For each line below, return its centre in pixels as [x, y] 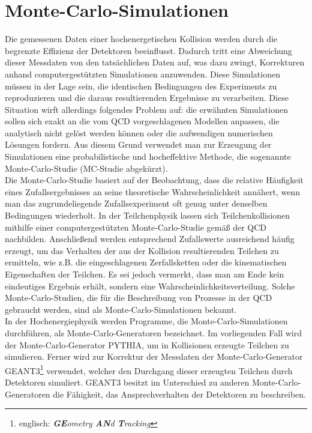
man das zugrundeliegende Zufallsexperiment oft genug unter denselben [136, 203]
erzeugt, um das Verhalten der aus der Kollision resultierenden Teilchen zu [142, 250]
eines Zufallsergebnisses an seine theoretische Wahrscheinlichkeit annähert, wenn [152, 191]
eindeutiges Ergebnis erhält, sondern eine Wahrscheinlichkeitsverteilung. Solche [150, 286]
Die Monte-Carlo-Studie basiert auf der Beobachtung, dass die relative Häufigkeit [154, 180]
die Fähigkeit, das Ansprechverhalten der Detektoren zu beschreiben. [179, 394]
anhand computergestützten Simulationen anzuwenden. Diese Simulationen [142, 74]
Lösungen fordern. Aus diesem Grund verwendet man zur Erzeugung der [138, 144]
